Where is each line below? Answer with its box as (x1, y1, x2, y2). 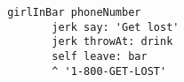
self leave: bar (52, 49, 148, 63)
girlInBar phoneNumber (7, 6, 141, 19)
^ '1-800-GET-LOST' (52, 64, 167, 78)
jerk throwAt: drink (52, 35, 173, 48)
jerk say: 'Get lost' (52, 20, 180, 34)
